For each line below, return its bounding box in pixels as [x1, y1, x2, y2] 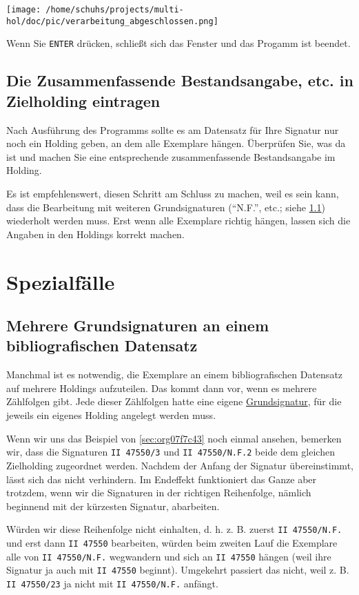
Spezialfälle [6, 267, 115, 295]
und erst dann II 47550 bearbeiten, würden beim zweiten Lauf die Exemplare [6, 535, 338, 549]
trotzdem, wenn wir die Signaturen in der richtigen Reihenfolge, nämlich [6, 485, 311, 500]
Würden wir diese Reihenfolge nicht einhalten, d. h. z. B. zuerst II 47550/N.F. [6, 522, 342, 536]
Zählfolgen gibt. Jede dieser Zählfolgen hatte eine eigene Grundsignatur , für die [6, 394, 342, 409]
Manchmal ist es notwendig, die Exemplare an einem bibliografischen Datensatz [6, 367, 343, 382]
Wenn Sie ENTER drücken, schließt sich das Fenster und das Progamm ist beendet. [6, 36, 351, 50]
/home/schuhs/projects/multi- [45, 5, 184, 14]
